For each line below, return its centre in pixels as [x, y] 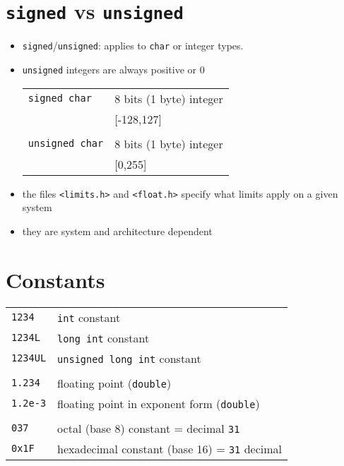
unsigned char [66, 144]
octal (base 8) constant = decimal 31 [149, 428]
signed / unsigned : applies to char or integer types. [133, 46]
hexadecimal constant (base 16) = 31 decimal [170, 448]
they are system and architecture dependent [117, 231]
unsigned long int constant [129, 358]
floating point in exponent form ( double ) [159, 403]
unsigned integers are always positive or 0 [113, 69]
